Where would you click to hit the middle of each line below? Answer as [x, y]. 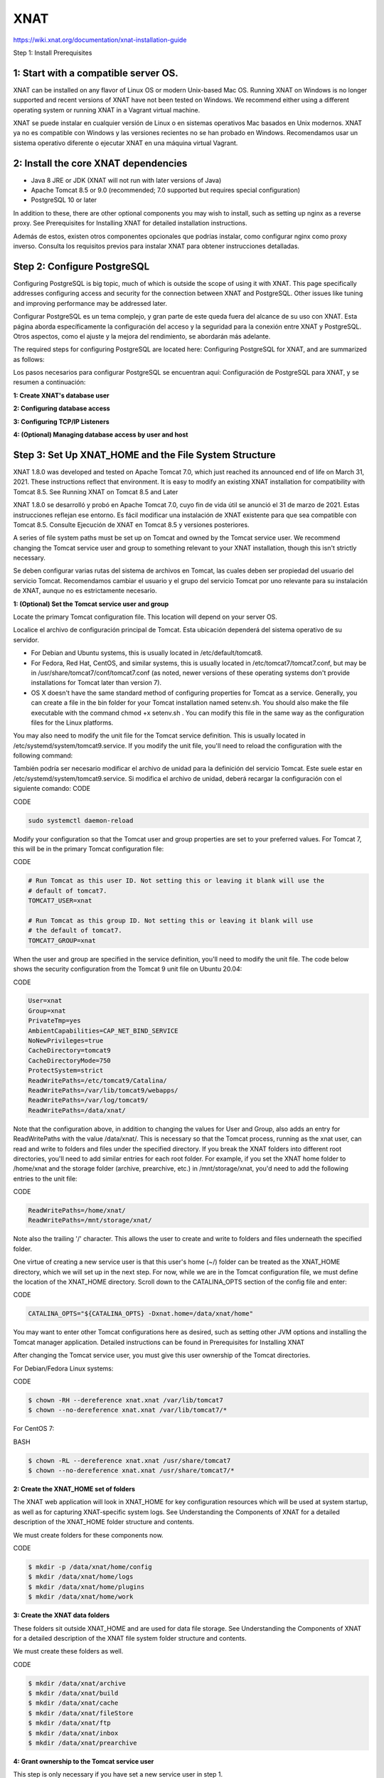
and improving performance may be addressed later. [90, 303]
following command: [43, 756]
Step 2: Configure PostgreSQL [81, 266]
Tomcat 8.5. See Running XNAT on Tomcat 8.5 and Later [96, 491]
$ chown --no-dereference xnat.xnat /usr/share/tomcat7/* [131, 1471]
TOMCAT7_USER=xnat [60, 901]
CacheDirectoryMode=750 [70, 1060]
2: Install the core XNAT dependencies [100, 163]
